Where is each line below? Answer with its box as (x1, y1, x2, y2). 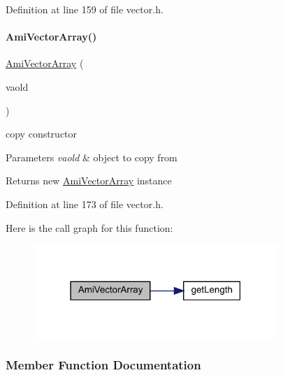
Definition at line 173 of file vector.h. (6, 196, 164, 211)
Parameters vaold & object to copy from (6, 149, 177, 164)
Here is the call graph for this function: (6, 220, 173, 235)
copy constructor (6, 126, 78, 141)
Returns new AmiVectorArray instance (6, 173, 172, 188)
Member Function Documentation (6, 356, 201, 374)
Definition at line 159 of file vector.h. (6, 2, 164, 16)
